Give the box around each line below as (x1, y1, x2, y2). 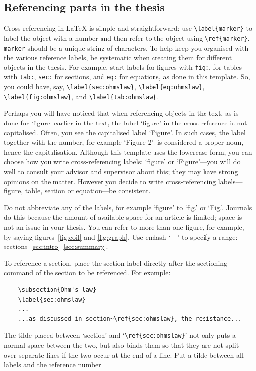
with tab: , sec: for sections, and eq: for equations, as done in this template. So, (4, 71, 250, 82)
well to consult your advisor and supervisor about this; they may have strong (4, 166, 238, 176)
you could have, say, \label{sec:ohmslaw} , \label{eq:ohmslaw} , (4, 81, 205, 92)
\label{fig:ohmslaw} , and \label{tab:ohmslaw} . (4, 91, 158, 101)
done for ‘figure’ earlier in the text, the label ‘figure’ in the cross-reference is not (4, 117, 247, 127)
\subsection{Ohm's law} (18, 286, 97, 293)
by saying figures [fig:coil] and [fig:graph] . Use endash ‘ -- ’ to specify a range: (4, 231, 238, 242)
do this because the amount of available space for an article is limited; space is (4, 212, 242, 222)
